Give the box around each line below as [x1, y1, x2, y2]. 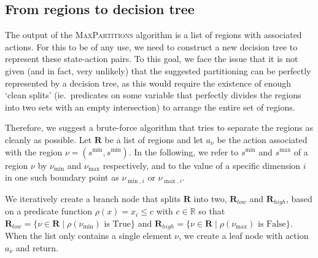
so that [198, 205, 225, 217]
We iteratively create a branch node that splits [5, 192, 181, 205]
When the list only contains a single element [5, 229, 172, 242]
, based [286, 192, 312, 205]
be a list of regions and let [104, 133, 204, 146]
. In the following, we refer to [128, 145, 239, 158]
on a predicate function [5, 205, 93, 217]
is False [257, 219, 286, 229]
